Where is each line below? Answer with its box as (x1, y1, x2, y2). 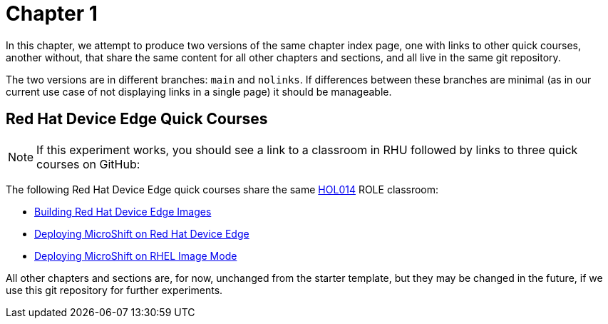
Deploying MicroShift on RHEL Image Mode (34, 249, 237, 262)
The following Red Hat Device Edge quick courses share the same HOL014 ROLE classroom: (6, 183, 439, 196)
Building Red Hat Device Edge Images (34, 205, 212, 218)
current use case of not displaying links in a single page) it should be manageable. (6, 85, 392, 98)
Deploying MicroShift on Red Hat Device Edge (34, 227, 249, 240)
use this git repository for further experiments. (6, 283, 223, 296)
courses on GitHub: (36, 156, 140, 171)
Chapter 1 (6, 1, 98, 26)
